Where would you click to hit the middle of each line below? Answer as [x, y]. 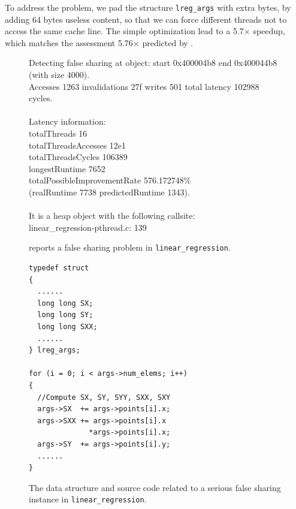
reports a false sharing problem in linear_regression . [130, 247]
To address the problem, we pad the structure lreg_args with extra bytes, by [148, 7]
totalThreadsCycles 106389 [78, 157]
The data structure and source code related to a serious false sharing [155, 487]
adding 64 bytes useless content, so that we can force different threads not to [146, 19]
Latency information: [67, 121]
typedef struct [59, 268]
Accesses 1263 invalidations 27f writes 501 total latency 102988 [144, 86]
